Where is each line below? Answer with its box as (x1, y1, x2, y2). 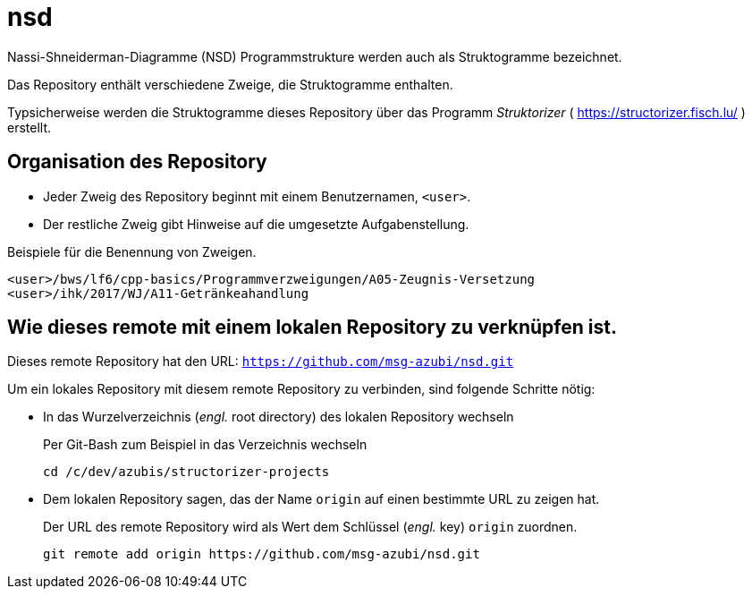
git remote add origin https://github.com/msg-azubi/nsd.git (43, 547, 480, 562)
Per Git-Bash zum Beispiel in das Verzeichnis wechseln (43, 437, 368, 453)
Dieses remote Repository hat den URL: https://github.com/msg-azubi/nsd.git (7, 353, 514, 370)
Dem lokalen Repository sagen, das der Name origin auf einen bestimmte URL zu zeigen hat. (43, 491, 600, 507)
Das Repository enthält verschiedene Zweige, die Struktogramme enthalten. (7, 76, 453, 92)
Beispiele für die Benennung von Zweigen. (7, 243, 257, 260)
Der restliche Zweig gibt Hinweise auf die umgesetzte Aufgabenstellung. (43, 216, 469, 232)
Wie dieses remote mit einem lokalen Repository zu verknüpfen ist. (7, 316, 617, 339)
